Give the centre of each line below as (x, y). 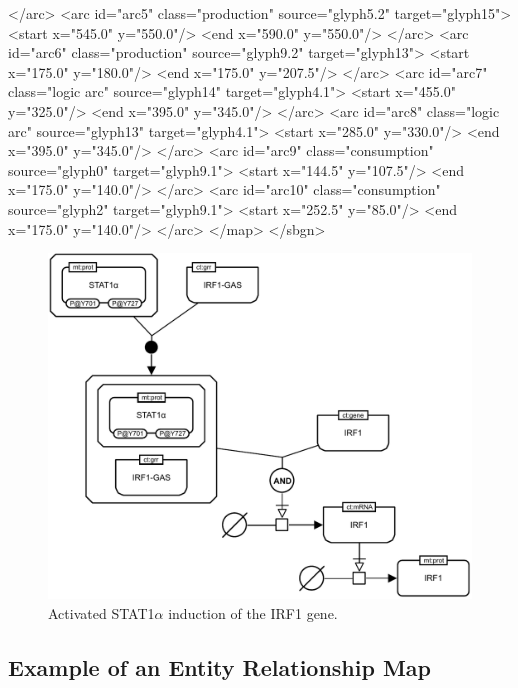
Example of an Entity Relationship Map (220, 666)
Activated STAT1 (101, 612)
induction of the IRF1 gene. (253, 612)
